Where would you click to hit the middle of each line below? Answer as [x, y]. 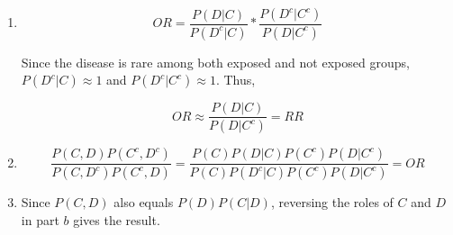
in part [40, 219]
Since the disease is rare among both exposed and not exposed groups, [215, 62]
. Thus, [236, 80]
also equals [144, 202]
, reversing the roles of [332, 202]
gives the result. [117, 219]
